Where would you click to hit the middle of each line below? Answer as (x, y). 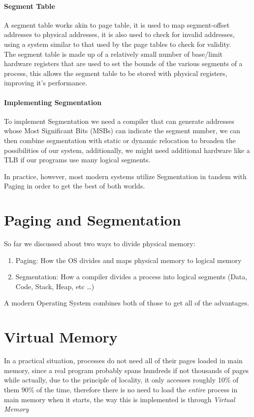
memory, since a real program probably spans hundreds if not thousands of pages (127, 370)
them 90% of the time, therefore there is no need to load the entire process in (121, 389)
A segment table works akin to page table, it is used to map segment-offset (117, 24)
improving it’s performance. (46, 83)
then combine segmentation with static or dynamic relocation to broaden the (120, 140)
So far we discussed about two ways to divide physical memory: (100, 244)
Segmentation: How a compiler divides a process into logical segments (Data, (131, 277)
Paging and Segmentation (93, 220)
